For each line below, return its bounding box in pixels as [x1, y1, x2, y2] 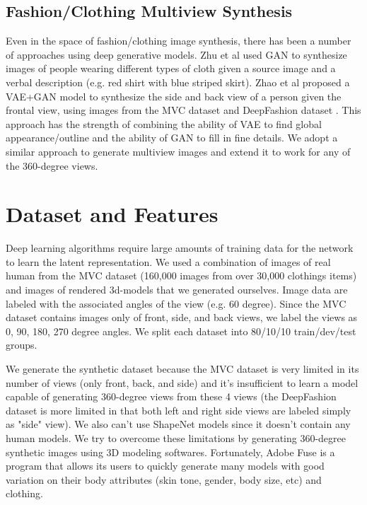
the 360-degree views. [6, 158, 98, 173]
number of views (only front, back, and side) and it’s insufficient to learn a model [6, 375, 359, 390]
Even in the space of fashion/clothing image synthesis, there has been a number [6, 33, 351, 48]
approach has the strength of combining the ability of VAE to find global [6, 116, 322, 131]
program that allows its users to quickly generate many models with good [6, 458, 325, 473]
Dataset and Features [6, 199, 219, 228]
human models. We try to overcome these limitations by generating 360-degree [6, 430, 346, 445]
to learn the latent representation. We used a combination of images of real [6, 254, 331, 269]
